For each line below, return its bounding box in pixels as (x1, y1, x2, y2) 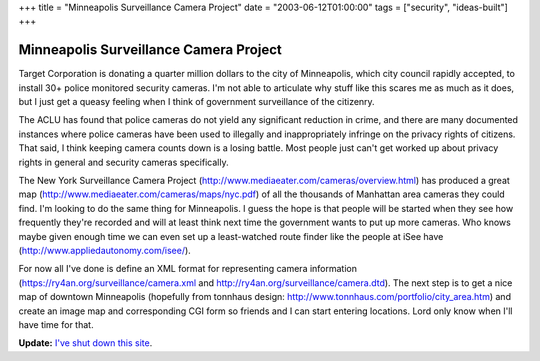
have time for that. (18, 318, 94, 330)
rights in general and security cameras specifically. (18, 156, 229, 168)
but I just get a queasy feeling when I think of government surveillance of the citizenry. (18, 96, 375, 108)
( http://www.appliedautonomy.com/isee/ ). (18, 244, 192, 256)
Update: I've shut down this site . (18, 337, 153, 349)
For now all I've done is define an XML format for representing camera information (18, 263, 358, 275)
